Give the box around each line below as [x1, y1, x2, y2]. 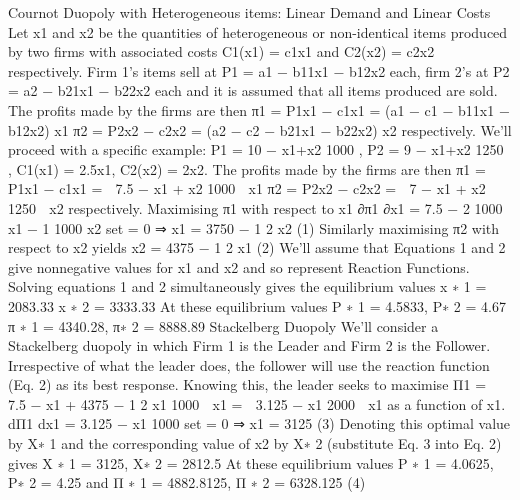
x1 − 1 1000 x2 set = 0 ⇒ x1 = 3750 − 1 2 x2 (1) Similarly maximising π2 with [8, 217, 500, 238]
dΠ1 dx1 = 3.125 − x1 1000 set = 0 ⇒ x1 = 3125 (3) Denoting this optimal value [8, 413, 511, 434]
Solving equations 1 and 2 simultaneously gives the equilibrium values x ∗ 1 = [8, 276, 487, 297]
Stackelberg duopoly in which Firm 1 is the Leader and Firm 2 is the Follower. [8, 335, 491, 356]
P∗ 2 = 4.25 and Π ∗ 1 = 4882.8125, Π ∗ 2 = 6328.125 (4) [8, 472, 366, 493]
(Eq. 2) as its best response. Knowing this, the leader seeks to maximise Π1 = [8, 374, 487, 395]
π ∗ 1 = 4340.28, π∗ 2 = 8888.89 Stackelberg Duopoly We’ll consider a [8, 315, 439, 336]
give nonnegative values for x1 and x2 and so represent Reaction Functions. [8, 256, 470, 277]
